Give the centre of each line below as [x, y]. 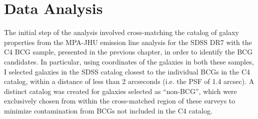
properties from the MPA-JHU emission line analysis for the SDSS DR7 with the [128, 42]
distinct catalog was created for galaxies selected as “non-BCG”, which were [120, 91]
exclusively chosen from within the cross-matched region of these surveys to [120, 101]
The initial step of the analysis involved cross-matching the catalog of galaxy [121, 32]
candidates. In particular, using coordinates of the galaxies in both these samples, [129, 61]
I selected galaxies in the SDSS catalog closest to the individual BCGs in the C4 [127, 71]
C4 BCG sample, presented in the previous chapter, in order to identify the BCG [128, 52]
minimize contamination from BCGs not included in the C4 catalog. [108, 110]
